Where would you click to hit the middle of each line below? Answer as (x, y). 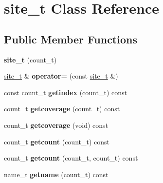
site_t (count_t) (30, 59)
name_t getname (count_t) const (56, 174)
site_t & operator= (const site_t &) (61, 76)
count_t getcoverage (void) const (56, 125)
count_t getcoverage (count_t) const (62, 109)
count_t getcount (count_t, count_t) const (71, 158)
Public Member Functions (71, 39)
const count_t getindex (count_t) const (65, 92)
